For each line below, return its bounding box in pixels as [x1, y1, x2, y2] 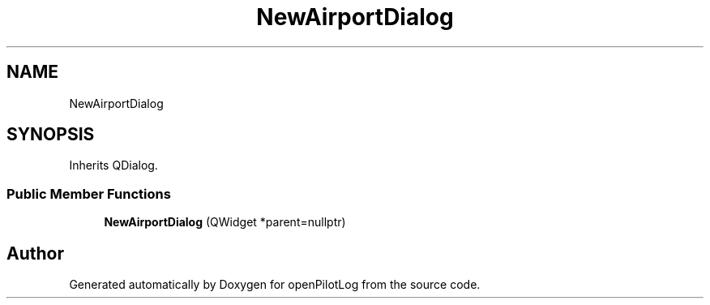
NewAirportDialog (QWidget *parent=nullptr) [104, 215, 346, 230]
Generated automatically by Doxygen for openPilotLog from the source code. [69, 277, 481, 292]
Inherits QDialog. [69, 158, 158, 173]
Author [6, 243, 64, 264]
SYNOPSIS [6, 124, 95, 145]
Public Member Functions [6, 185, 171, 202]
